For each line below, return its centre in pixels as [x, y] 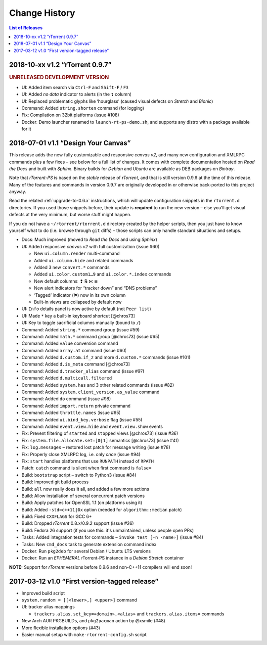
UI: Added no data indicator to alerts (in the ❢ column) [77, 94]
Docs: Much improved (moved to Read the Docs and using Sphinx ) [89, 239]
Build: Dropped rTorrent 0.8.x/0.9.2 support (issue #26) [78, 523]
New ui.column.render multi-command [77, 253]
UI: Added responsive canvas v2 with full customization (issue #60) [90, 246]
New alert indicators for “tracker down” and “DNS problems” [95, 288]
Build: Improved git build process [55, 482]
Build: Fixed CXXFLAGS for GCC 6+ [57, 516]
